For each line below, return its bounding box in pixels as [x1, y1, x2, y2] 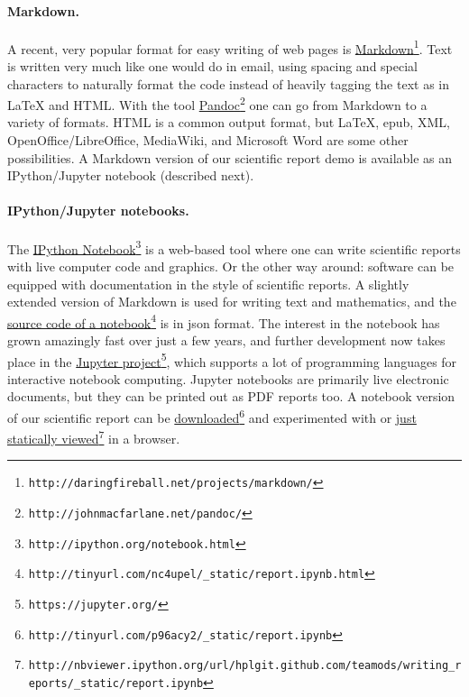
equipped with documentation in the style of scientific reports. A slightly [7, 274, 409, 293]
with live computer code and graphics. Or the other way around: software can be [7, 256, 455, 275]
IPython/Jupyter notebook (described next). [7, 166, 254, 185]
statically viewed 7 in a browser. [7, 426, 180, 447]
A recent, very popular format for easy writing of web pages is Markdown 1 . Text [7, 36, 453, 58]
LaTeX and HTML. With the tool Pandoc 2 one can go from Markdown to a [7, 93, 428, 114]
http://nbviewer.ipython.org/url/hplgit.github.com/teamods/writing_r [28, 659, 462, 673]
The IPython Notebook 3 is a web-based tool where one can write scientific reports [7, 236, 461, 258]
